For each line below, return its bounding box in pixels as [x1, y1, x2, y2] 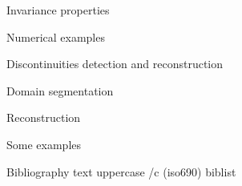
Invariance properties [6, 2, 110, 18]
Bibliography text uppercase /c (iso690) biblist [6, 163, 236, 180]
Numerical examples [6, 28, 105, 45]
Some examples [6, 135, 82, 152]
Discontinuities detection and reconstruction [6, 55, 224, 72]
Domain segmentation [6, 82, 114, 99]
